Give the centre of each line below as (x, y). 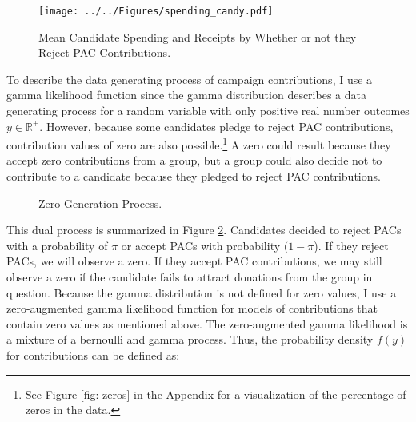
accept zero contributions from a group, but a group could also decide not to (194, 160)
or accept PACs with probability (201, 245)
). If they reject (351, 245)
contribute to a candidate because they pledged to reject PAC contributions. (194, 176)
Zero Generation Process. (100, 203)
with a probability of (57, 245)
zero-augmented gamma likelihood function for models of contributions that (192, 308)
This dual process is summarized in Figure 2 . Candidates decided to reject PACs (204, 230)
